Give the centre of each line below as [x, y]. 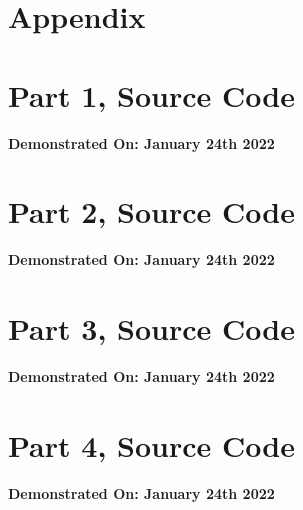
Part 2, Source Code [151, 211]
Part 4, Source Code [151, 444]
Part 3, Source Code [151, 328]
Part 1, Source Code [151, 94]
